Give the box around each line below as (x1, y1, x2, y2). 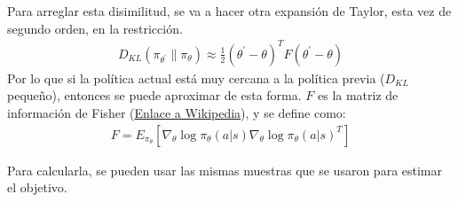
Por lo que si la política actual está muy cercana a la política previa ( (7, 68, 385, 87)
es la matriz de (318, 86, 399, 105)
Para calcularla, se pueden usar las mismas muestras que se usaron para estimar (7, 160, 443, 179)
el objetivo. (7, 178, 67, 197)
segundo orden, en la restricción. (7, 19, 183, 37)
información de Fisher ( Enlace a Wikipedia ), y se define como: (7, 103, 346, 121)
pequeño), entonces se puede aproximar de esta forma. (7, 86, 302, 105)
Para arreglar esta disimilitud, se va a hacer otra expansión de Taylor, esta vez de (7, 2, 452, 19)
